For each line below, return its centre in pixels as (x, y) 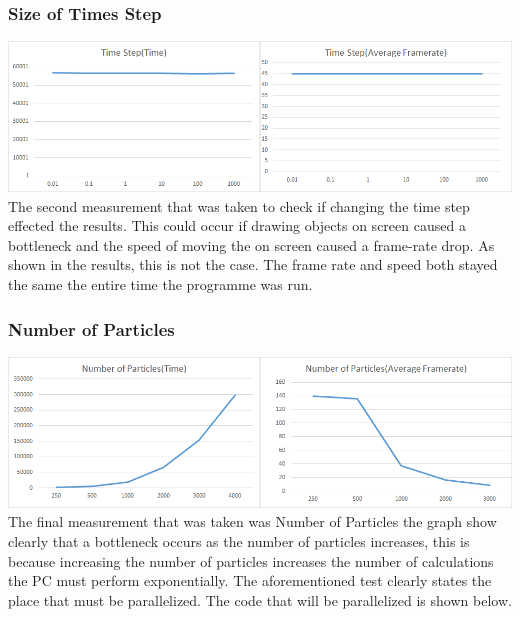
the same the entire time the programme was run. (160, 284)
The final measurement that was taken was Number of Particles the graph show (252, 521)
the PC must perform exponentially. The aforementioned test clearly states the (250, 580)
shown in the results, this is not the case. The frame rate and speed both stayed (253, 264)
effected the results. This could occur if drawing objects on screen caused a (237, 225)
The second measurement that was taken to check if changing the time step (239, 205)
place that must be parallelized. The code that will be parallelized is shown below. (260, 599)
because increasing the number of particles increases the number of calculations (251, 560)
